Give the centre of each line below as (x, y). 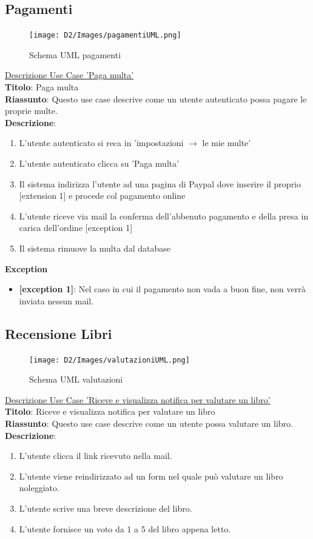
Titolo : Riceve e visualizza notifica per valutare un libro (110, 411)
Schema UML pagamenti (75, 54)
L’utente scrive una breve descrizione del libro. (106, 508)
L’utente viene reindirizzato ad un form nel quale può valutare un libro (151, 476)
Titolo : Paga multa (42, 87)
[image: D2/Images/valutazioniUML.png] (109, 360)
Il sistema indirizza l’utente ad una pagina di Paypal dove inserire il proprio (160, 183)
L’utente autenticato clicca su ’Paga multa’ (99, 163)
